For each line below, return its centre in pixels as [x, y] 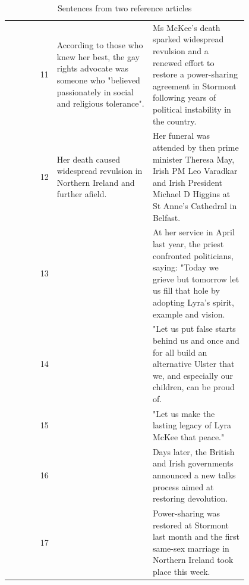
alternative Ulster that [193, 364]
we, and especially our [193, 375]
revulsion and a [180, 51]
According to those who [100, 45]
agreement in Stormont [194, 85]
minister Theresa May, [193, 159]
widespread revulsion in [100, 171]
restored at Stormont [191, 525]
